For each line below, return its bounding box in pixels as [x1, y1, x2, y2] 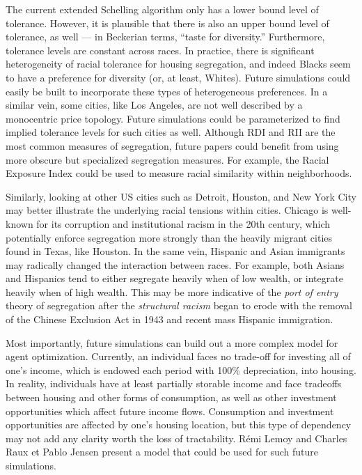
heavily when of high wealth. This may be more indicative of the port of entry [6, 284, 338, 299]
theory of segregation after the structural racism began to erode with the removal [6, 298, 352, 313]
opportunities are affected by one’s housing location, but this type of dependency [6, 417, 352, 432]
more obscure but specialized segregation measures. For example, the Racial [6, 152, 329, 166]
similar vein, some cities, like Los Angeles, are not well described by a [6, 98, 303, 112]
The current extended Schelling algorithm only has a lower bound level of [6, 2, 319, 16]
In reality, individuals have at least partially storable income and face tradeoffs [6, 376, 342, 391]
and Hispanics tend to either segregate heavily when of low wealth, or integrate [6, 271, 343, 286]
